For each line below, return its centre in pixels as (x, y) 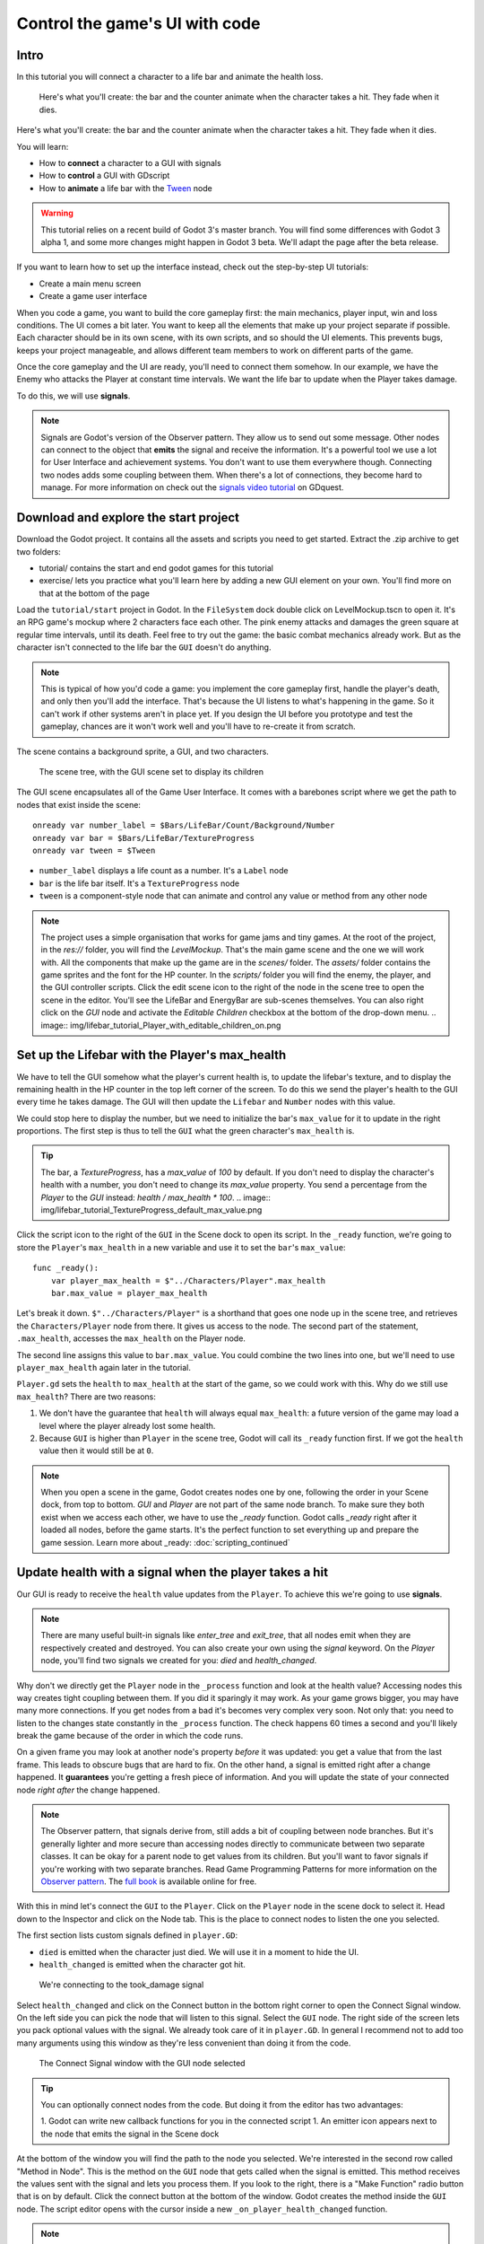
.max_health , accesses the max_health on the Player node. (131, 1338)
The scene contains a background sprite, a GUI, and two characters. (143, 751)
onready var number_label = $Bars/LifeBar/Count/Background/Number (184, 825)
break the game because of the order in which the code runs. (130, 1736)
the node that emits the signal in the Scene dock (130, 2134)
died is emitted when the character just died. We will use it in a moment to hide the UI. (199, 1951)
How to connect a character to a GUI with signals (130, 163)
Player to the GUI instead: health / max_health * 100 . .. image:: (156, 1197)
